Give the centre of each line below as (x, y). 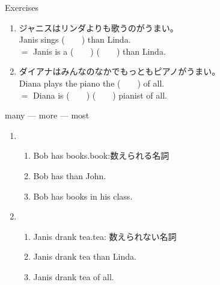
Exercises (22, 7)
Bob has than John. (70, 175)
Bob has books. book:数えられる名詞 (101, 155)
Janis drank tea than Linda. (85, 256)
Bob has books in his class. (83, 196)
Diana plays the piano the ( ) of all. (92, 83)
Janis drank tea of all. (74, 276)
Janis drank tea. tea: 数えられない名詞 (105, 236)
